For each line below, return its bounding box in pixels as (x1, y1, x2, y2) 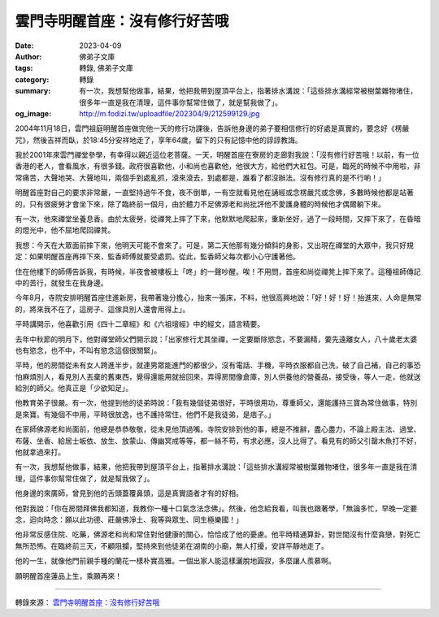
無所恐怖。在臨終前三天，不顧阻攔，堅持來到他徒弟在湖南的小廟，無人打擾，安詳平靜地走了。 (15, 541, 328, 550)
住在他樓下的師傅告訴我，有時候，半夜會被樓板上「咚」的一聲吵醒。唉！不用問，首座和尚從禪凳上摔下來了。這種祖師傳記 (15, 267, 421, 276)
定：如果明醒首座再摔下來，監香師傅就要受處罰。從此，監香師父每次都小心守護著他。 (15, 252, 300, 262)
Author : (15, 51, 42, 61)
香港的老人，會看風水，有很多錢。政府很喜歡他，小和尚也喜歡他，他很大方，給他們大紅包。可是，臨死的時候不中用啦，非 (15, 161, 421, 171)
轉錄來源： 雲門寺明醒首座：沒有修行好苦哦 (15, 597, 160, 607)
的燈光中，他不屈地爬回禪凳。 (15, 225, 115, 235)
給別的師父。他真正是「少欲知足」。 (15, 383, 133, 393)
